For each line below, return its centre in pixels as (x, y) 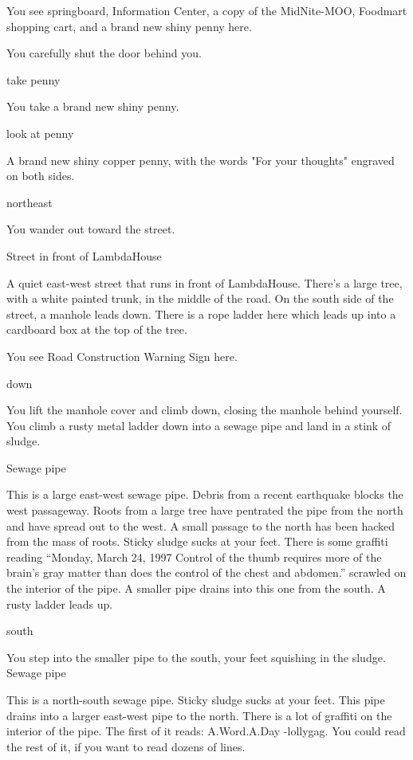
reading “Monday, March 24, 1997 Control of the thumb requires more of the (194, 556)
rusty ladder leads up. (60, 603)
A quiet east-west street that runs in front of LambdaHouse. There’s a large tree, (205, 282)
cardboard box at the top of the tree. (97, 329)
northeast (29, 202)
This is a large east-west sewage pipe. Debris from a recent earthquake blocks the (205, 494)
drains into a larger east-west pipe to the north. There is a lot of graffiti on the (199, 715)
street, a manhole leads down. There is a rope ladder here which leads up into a (201, 313)
